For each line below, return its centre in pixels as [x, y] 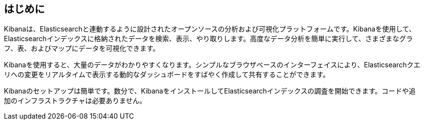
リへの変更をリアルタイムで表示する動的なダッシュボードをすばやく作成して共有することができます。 [167, 75]
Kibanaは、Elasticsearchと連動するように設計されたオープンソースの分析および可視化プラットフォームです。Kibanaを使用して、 [210, 29]
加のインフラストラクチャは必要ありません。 [75, 101]
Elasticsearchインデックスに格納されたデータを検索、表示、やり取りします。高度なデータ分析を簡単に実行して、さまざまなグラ [208, 39]
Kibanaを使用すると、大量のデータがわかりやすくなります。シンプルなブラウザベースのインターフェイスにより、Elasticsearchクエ [212, 65]
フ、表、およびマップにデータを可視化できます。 [82, 48]
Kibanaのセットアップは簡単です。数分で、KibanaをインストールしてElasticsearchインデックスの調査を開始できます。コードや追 [210, 91]
